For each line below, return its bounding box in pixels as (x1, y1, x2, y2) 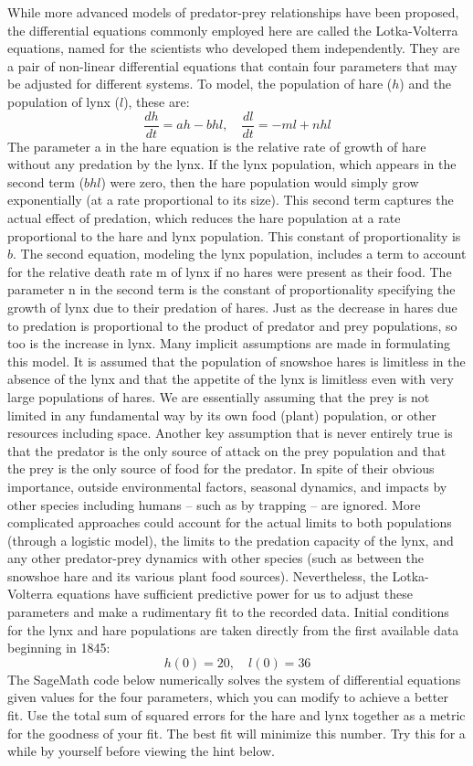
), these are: (123, 91, 190, 111)
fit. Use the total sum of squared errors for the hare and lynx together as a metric (7, 706, 466, 725)
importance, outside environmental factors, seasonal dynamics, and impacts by (7, 476, 447, 495)
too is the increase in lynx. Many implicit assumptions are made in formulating (7, 334, 451, 353)
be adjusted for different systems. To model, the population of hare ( (7, 74, 393, 93)
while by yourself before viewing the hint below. (7, 741, 276, 761)
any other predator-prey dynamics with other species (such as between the (7, 548, 424, 568)
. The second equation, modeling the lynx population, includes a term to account (13, 244, 467, 263)
